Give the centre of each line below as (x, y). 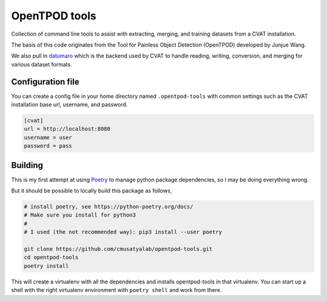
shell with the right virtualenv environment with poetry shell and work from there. (117, 290)
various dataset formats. (42, 64)
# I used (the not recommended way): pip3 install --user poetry (123, 232)
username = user (48, 137)
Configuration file (45, 82)
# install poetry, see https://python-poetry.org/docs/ (109, 207)
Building (27, 165)
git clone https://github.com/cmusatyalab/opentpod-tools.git (118, 249)
